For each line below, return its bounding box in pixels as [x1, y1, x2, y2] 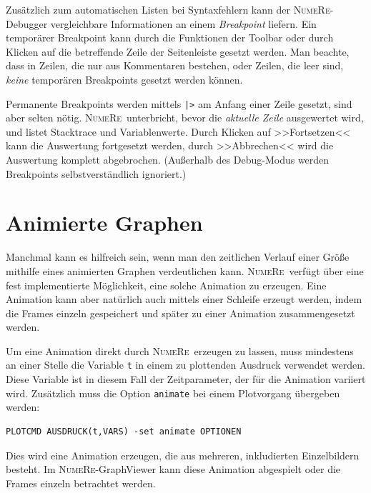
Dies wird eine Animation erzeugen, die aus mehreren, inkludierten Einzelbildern [6, 447, 360, 462]
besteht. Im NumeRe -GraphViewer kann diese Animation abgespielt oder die [6, 462, 341, 477]
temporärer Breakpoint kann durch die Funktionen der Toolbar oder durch [6, 30, 334, 45]
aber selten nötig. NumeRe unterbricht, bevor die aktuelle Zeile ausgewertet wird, [6, 110, 364, 125]
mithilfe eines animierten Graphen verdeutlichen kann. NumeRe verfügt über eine [6, 263, 364, 278]
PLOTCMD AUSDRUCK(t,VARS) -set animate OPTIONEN [6, 426, 242, 437]
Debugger [6, 16, 48, 31]
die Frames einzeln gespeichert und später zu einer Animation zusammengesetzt [6, 305, 355, 320]
